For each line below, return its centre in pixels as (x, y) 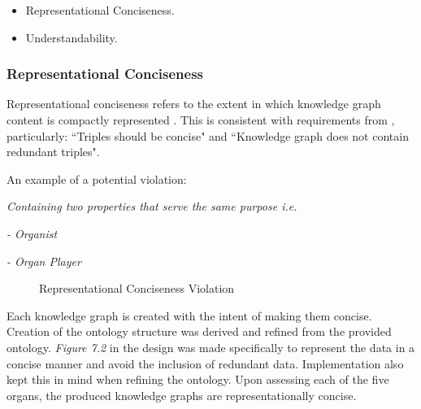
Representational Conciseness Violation (137, 288)
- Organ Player (44, 261)
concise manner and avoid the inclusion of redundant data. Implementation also (205, 363)
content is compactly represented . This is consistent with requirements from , (201, 120)
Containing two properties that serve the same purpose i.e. (152, 206)
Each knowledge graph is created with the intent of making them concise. (189, 315)
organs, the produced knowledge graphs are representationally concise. (182, 395)
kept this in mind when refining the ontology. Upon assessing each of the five (198, 379)
